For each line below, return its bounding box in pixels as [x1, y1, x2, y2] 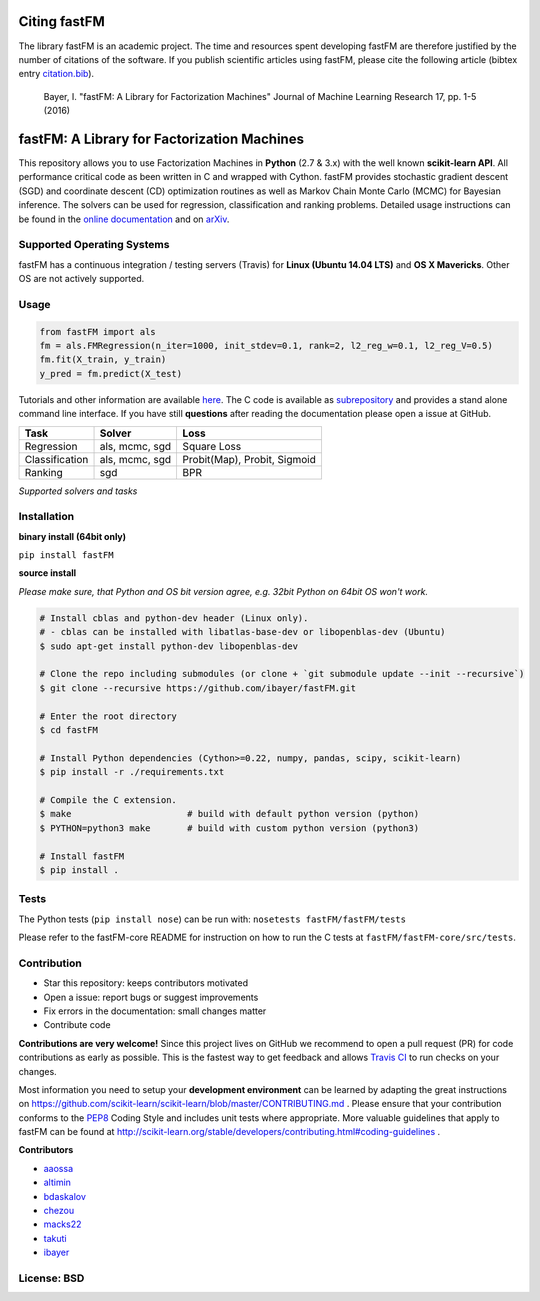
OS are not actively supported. [18, 273, 145, 285]
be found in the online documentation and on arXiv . [18, 213, 230, 225]
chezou [43, 1205, 75, 1217]
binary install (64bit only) [18, 530, 127, 542]
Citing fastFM [18, 13, 105, 30]
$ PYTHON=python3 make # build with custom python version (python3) [39, 822, 420, 834]
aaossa [43, 1162, 74, 1174]
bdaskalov [43, 1190, 87, 1202]
